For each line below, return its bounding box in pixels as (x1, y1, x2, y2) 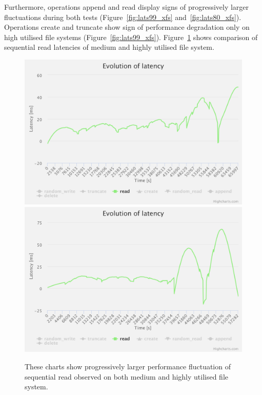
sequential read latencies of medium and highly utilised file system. (4, 42, 214, 52)
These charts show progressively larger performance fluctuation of (25, 361, 231, 371)
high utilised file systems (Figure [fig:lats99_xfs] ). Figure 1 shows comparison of (4, 31, 258, 42)
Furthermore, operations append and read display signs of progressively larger (4, 2, 249, 12)
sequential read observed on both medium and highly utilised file (25, 371, 229, 382)
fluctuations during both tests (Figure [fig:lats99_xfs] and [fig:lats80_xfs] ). (4, 11, 241, 22)
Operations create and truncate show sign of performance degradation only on (4, 22, 250, 32)
